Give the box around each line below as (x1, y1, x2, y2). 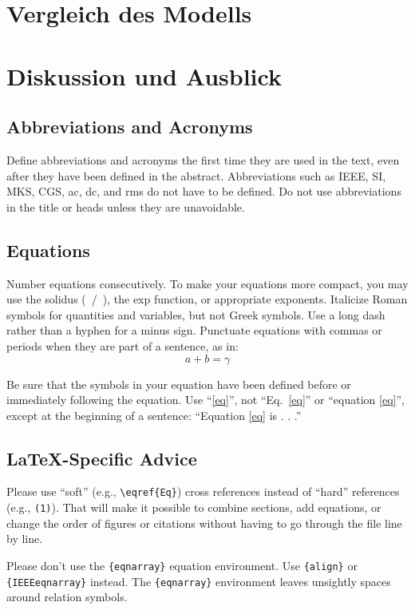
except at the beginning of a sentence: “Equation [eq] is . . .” (6, 406, 302, 423)
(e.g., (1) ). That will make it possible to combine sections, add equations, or (6, 499, 381, 516)
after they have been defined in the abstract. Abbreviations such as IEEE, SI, (6, 167, 386, 184)
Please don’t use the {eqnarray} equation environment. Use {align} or (6, 557, 358, 573)
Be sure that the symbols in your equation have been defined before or (6, 375, 351, 392)
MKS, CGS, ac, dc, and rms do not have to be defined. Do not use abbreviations (6, 183, 401, 200)
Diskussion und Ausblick (6, 59, 282, 92)
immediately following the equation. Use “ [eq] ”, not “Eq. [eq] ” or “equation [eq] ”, (6, 391, 405, 408)
